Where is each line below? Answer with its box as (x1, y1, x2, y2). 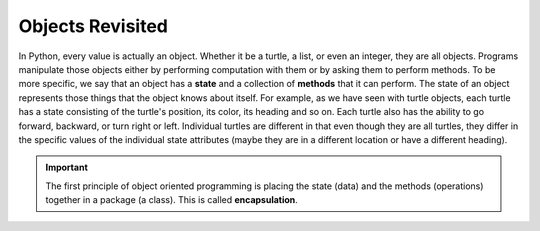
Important (45, 161, 89, 174)
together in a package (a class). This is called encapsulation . (45, 194, 299, 206)
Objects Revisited (18, 15, 169, 37)
